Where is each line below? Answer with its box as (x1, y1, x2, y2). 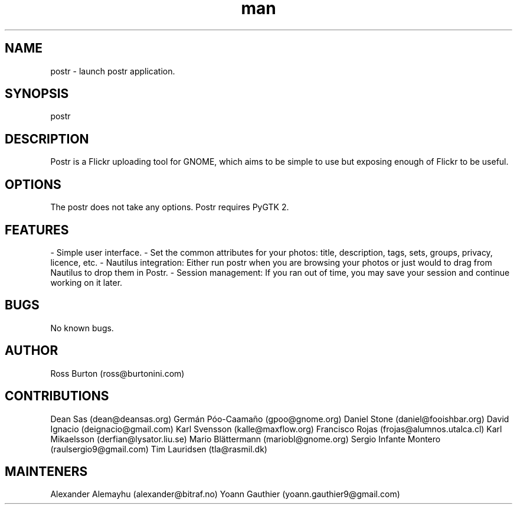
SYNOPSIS (5, 86, 69, 102)
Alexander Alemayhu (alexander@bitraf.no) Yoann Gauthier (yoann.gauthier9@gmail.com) (50, 489, 400, 500)
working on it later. (50, 277, 123, 288)
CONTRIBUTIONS (5, 389, 109, 404)
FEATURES (5, 222, 69, 237)
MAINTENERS (5, 464, 88, 479)
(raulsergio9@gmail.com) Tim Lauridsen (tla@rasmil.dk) (50, 443, 267, 454)
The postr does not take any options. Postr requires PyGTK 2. (50, 202, 289, 213)
